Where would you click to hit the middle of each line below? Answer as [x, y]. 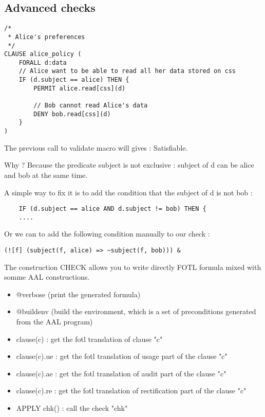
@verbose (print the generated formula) [78, 294]
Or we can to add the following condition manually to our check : [107, 234]
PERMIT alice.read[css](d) [80, 88]
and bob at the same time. [46, 175]
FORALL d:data [43, 62]
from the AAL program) [54, 322]
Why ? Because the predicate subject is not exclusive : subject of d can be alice [129, 165]
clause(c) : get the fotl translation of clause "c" [89, 339]
